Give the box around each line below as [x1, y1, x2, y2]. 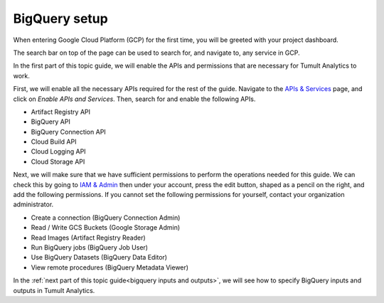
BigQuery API [31, 117, 70, 126]
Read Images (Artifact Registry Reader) [31, 233, 146, 242]
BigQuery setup [13, 11, 108, 26]
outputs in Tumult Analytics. [13, 286, 95, 294]
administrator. [13, 200, 54, 209]
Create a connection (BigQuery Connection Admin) [31, 213, 181, 222]
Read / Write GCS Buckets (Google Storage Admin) [31, 223, 181, 232]
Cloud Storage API [31, 157, 85, 166]
